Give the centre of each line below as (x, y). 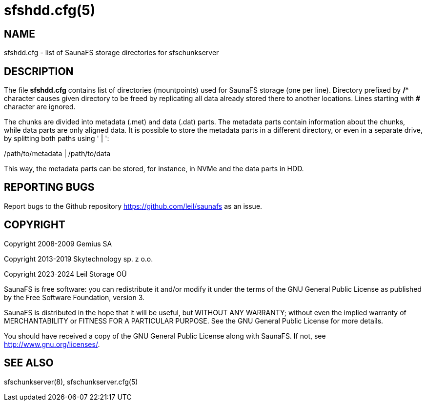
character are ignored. (40, 107)
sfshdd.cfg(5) (50, 10)
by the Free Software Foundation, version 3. (74, 297)
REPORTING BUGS (49, 187)
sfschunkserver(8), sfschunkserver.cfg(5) (71, 382)
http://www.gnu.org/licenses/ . (52, 344)
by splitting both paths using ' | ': (57, 139)
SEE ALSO (29, 363)
